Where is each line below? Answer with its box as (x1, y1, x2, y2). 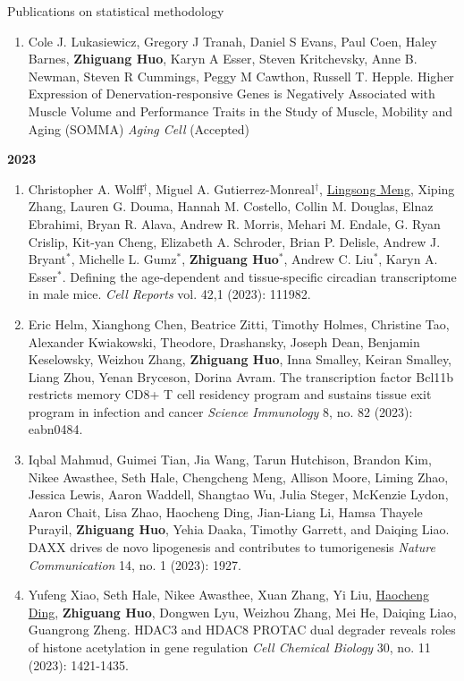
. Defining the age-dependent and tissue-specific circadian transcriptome (62, 267, 457, 285)
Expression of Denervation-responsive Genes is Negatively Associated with (28, 84, 435, 103)
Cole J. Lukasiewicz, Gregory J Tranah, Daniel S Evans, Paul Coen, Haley (28, 31, 437, 50)
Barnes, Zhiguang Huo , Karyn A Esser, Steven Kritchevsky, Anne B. (28, 49, 418, 68)
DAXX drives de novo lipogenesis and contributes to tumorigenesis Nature (28, 538, 435, 557)
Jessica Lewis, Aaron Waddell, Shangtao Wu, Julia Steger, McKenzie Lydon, (28, 485, 449, 504)
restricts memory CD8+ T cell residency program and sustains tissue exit (28, 385, 432, 404)
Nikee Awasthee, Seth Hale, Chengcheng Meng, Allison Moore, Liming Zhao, (28, 467, 449, 486)
